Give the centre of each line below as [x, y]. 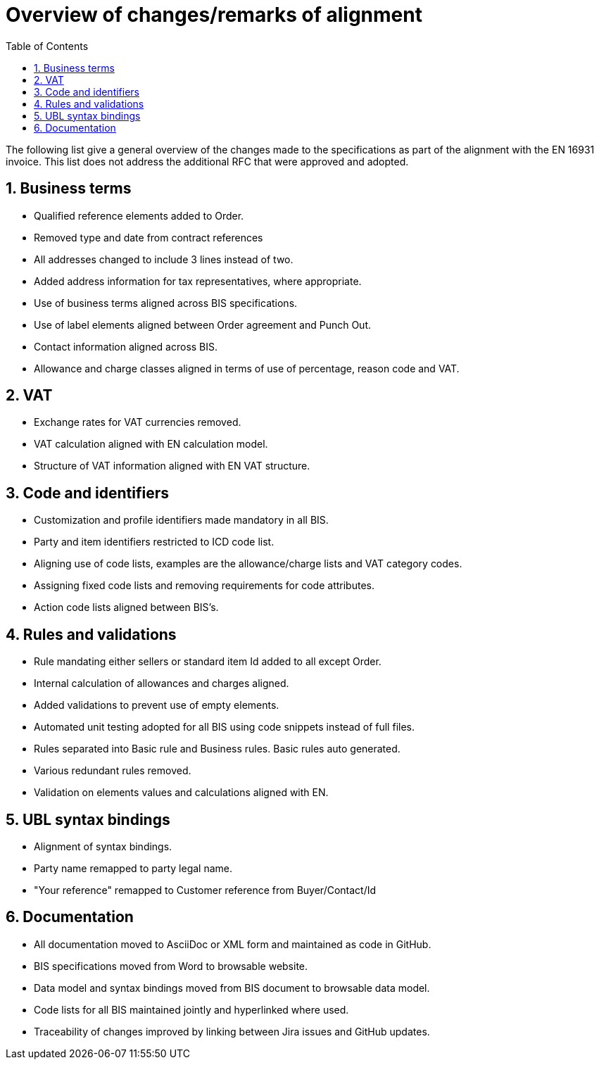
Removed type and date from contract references [149, 237]
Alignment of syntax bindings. [103, 846]
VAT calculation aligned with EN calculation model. [151, 444]
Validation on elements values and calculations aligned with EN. [181, 793]
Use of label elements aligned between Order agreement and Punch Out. [203, 324]
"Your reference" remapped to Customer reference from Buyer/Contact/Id [205, 890]
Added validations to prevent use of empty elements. [157, 705]
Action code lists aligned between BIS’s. [126, 607]
